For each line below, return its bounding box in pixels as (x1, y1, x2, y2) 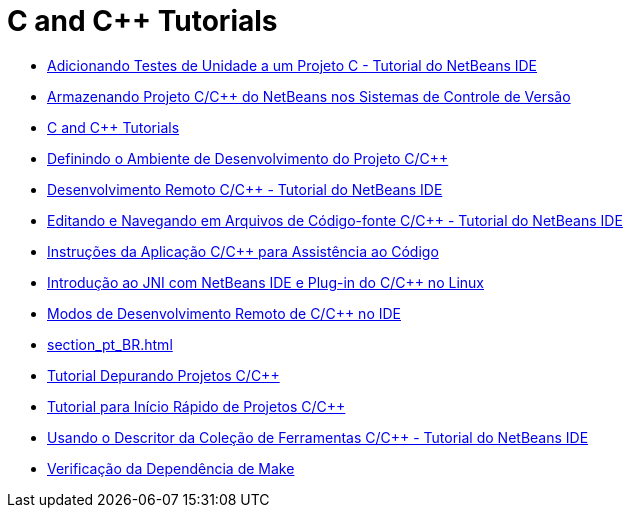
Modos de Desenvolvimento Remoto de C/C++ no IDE (47, 304, 401, 322)
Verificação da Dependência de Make (47, 459, 295, 477)
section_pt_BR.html (47, 335, 173, 353)
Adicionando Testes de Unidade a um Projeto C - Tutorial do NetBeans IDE (47, 56, 538, 74)
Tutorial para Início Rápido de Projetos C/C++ (47, 397, 346, 415)
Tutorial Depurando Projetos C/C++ (47, 366, 280, 384)
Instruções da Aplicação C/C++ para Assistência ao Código (47, 242, 439, 260)
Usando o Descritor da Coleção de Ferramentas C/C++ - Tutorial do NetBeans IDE (47, 428, 589, 446)
